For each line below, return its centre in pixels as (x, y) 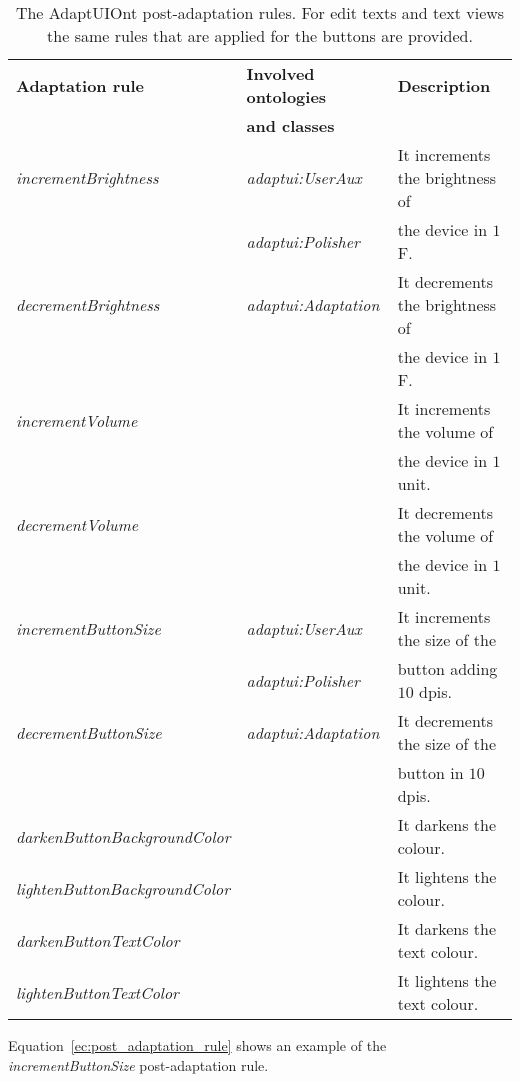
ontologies (286, 96)
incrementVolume (77, 420)
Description (444, 85)
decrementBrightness (88, 304)
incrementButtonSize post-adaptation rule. (138, 1064)
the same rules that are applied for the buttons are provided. (260, 35)
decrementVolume (77, 524)
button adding (447, 668)
